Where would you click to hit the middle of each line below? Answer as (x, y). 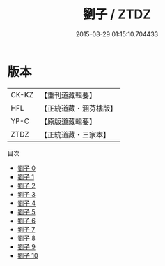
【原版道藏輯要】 (68, 121)
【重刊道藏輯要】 (68, 95)
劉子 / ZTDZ (117, 14)
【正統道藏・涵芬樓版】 (78, 108)
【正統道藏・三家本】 (75, 134)
